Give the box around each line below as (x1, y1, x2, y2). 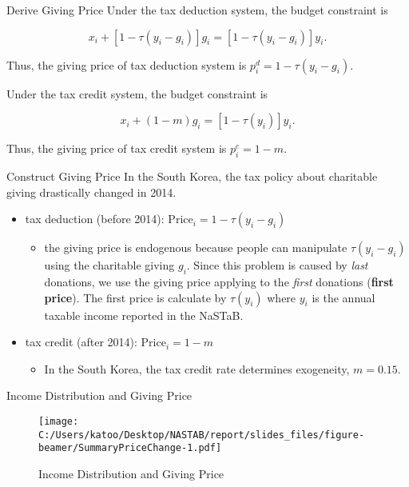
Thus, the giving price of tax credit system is (6, 140, 227, 157)
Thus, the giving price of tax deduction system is (6, 56, 247, 73)
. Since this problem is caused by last (186, 257, 368, 273)
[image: (38, 415, 79, 427)
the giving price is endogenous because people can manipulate (44, 239, 347, 256)
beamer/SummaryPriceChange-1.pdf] (38, 442, 222, 454)
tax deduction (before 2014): (25, 210, 165, 227)
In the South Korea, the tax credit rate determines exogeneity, (44, 360, 350, 377)
